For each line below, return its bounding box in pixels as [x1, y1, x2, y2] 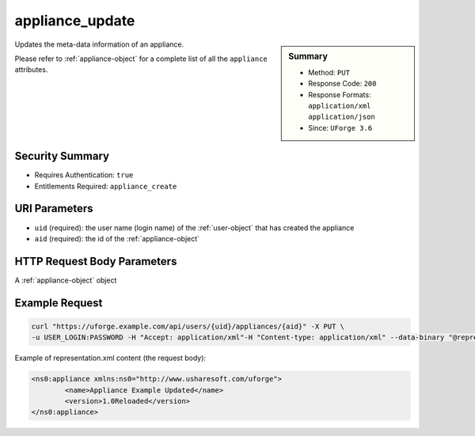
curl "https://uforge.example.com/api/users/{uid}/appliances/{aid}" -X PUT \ [31, 321, 344, 331]
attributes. [14, 65, 48, 74]
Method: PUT [308, 67, 350, 77]
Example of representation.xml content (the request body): [14, 353, 206, 363]
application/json [308, 112, 375, 122]
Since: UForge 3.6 [308, 123, 373, 132]
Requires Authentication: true [34, 170, 134, 180]
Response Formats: [308, 89, 371, 99]
